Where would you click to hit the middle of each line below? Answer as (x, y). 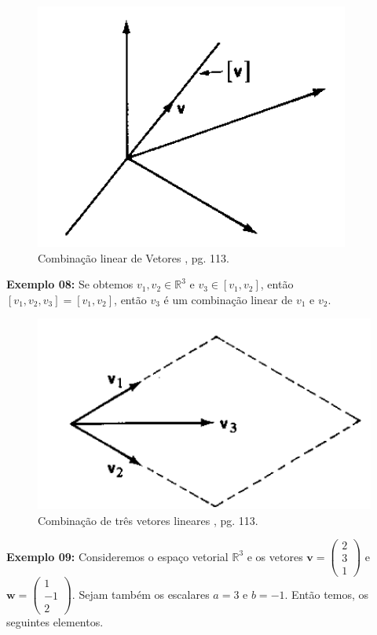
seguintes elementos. (55, 622)
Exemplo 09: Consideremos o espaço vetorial (117, 556)
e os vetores (275, 556)
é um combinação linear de (228, 299)
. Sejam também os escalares (141, 594)
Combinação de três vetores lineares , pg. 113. (148, 520)
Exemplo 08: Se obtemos (70, 284)
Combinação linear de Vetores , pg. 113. (134, 257)
